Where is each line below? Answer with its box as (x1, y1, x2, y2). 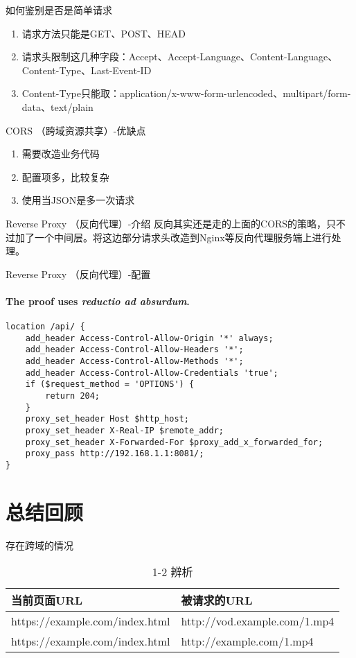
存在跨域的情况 (6, 537, 73, 552)
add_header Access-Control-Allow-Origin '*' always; (25, 333, 274, 343)
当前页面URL (11, 592, 83, 609)
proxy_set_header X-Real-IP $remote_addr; (25, 426, 224, 436)
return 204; (45, 391, 100, 401)
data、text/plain (21, 99, 94, 114)
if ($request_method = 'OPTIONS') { (25, 379, 195, 390)
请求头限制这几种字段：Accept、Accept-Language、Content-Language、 (21, 49, 338, 64)
